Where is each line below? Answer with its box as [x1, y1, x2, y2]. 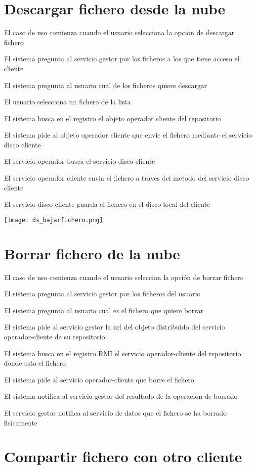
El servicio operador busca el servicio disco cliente [4, 156, 155, 166]
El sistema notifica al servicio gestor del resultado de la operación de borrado [4, 391, 238, 401]
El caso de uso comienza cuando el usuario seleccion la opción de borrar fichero [4, 272, 244, 282]
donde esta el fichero [4, 358, 66, 368]
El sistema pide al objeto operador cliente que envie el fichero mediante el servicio [4, 130, 252, 140]
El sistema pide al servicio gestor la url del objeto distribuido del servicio [4, 322, 225, 332]
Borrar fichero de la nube [4, 243, 180, 263]
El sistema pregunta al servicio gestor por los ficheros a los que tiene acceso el [4, 53, 240, 64]
